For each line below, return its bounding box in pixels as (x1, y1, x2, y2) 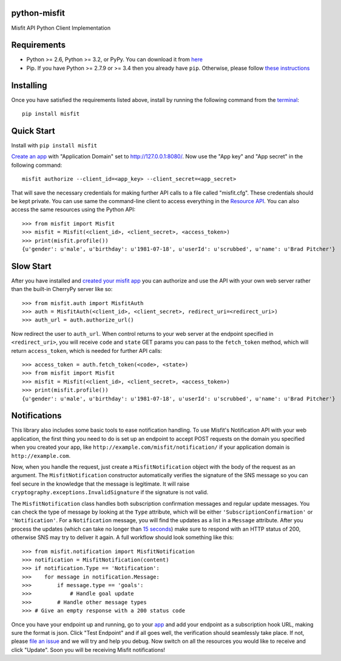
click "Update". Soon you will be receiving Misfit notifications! (11, 646, 166, 653)
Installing (11, 80, 48, 90)
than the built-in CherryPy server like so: (11, 286, 113, 293)
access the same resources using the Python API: (11, 206, 136, 213)
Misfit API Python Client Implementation (11, 24, 111, 32)
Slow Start (11, 261, 52, 271)
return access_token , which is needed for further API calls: (11, 347, 162, 354)
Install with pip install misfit (11, 142, 98, 149)
